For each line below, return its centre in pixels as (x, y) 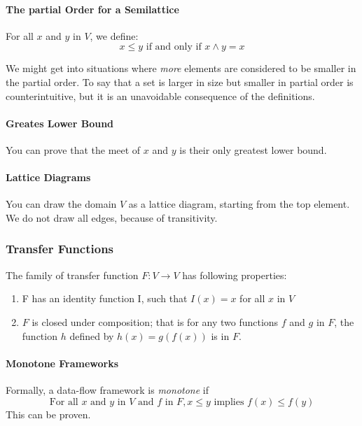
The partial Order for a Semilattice (92, 9)
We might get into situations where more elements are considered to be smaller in (181, 68)
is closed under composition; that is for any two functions (155, 321)
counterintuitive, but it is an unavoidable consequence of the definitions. (160, 95)
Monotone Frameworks (62, 363)
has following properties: (235, 275)
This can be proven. (48, 414)
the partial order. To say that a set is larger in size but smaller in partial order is (180, 81)
